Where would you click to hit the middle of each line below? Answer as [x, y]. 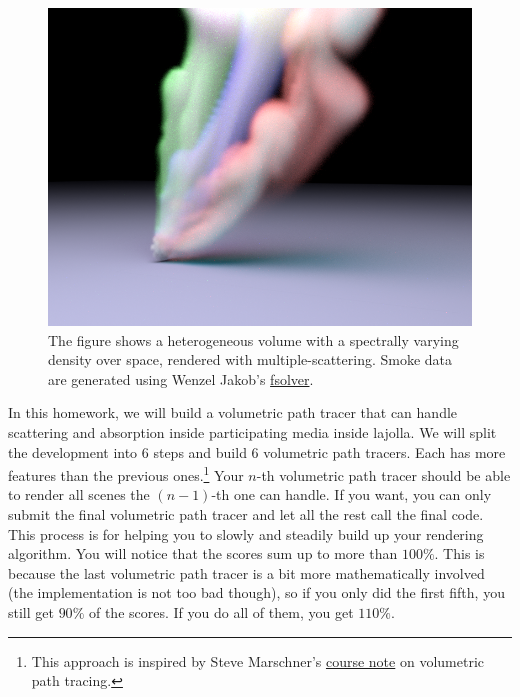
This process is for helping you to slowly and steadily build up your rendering [246, 533]
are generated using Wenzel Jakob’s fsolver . [181, 378]
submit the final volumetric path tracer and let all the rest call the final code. [246, 514]
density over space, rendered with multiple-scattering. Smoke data [250, 359]
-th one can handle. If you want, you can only [351, 494]
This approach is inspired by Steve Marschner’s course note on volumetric [257, 660]
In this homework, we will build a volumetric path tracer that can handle [233, 412]
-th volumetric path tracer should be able [383, 474]
